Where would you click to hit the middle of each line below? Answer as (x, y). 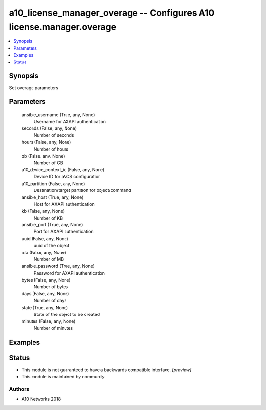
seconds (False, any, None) (49, 128)
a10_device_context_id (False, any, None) (63, 169)
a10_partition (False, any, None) (53, 183)
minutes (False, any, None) (49, 321)
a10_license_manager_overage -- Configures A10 (112, 13)
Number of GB (49, 163)
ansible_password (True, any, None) (58, 266)
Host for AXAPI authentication (64, 204)
